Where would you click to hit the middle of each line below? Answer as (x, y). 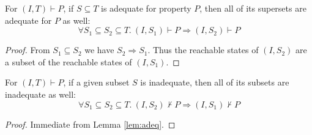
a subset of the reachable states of (69, 61)
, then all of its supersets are (253, 8)
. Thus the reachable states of (203, 50)
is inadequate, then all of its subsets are (215, 82)
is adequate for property (146, 8)
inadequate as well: (40, 94)
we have (99, 50)
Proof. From (28, 50)
